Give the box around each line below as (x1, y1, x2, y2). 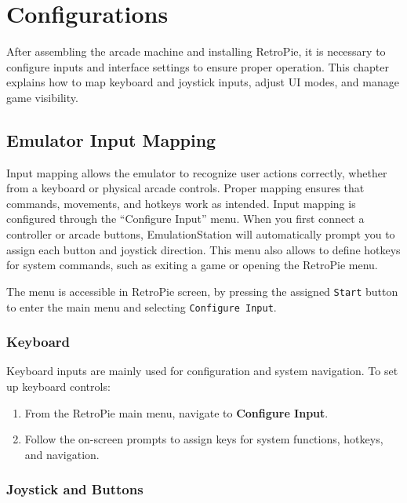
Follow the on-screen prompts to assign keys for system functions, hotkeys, (24, 431, 383, 447)
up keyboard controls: (6, 377, 111, 394)
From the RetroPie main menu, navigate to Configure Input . (24, 404, 329, 421)
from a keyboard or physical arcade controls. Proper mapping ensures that (6, 180, 365, 196)
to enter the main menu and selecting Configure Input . (6, 298, 277, 315)
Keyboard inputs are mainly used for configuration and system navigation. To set (6, 363, 398, 379)
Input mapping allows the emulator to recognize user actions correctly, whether (6, 164, 387, 180)
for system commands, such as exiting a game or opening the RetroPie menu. (6, 257, 378, 273)
